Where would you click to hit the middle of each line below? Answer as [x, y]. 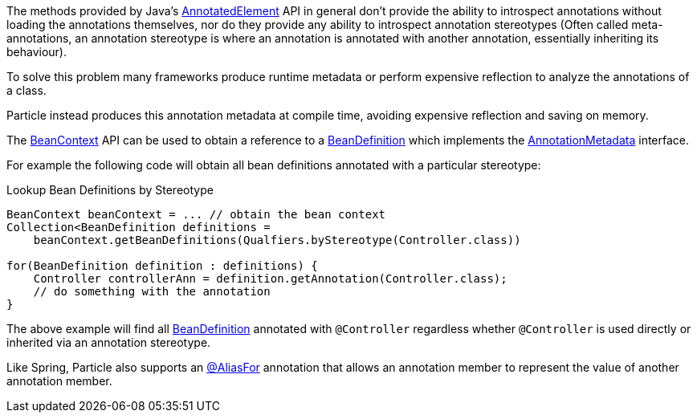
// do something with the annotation [152, 291]
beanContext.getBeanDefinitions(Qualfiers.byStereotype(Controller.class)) [277, 240]
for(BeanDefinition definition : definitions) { [162, 266]
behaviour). [37, 52]
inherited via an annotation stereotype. [109, 342]
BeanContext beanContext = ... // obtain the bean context [196, 214]
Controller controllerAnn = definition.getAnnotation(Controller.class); [270, 279]
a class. [26, 90]
